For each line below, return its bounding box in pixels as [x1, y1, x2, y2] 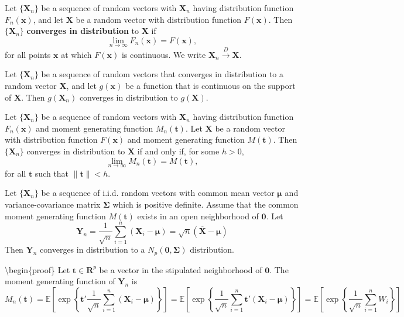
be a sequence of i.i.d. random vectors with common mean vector [41, 187, 275, 199]
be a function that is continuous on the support [125, 79, 296, 91]
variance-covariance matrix [5, 198, 101, 210]
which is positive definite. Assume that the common [112, 198, 299, 210]
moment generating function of [5, 275, 115, 287]
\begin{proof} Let [5, 263, 70, 275]
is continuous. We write [121, 48, 206, 60]
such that [35, 167, 69, 179]
